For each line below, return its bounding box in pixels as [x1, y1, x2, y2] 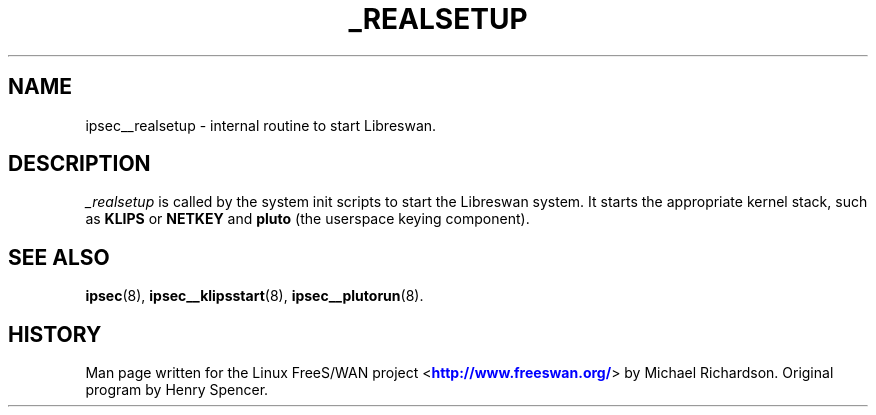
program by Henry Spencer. [85, 381, 269, 399]
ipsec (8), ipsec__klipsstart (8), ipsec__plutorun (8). [85, 287, 424, 305]
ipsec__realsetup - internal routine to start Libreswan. [85, 116, 437, 134]
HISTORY [8, 321, 102, 347]
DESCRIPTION [8, 151, 151, 177]
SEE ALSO [8, 244, 110, 270]
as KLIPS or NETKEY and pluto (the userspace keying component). [85, 210, 530, 228]
